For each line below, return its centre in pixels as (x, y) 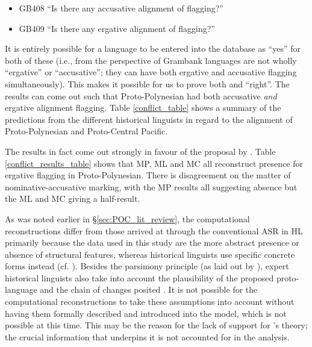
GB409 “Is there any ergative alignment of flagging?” (117, 28)
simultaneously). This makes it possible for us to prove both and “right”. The (147, 83)
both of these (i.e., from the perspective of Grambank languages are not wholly (151, 60)
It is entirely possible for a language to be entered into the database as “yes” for (153, 48)
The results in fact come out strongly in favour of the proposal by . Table (140, 151)
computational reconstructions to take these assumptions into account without (150, 302)
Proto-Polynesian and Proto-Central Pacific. (86, 131)
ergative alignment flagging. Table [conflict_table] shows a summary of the (143, 108)
